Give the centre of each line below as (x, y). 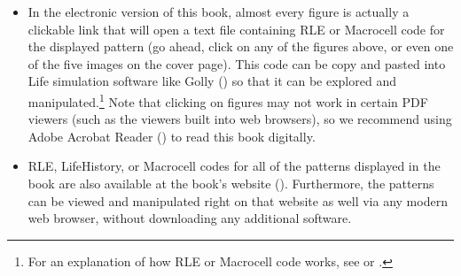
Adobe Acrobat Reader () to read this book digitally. (172, 136)
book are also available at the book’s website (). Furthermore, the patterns (231, 183)
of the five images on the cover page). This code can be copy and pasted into (237, 63)
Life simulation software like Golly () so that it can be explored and (212, 81)
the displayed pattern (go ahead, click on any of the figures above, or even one (241, 46)
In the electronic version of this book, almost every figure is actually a (219, 11)
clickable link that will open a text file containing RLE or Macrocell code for (236, 29)
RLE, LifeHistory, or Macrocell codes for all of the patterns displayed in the (234, 166)
